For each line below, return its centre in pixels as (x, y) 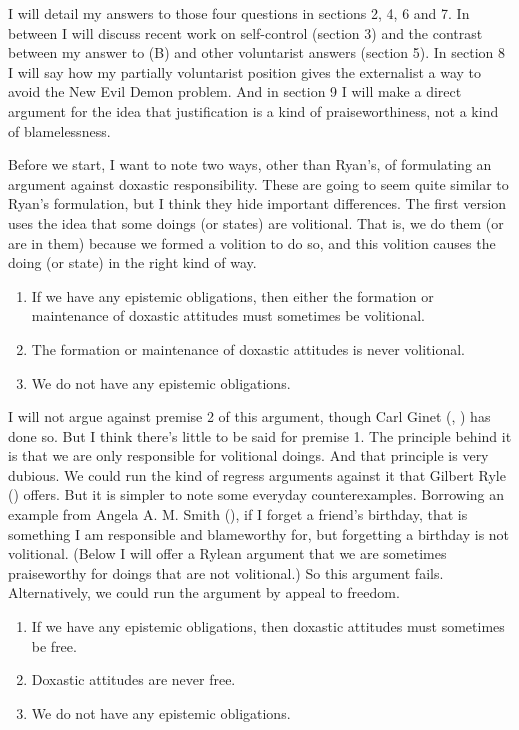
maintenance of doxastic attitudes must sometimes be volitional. (228, 315)
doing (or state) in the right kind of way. (132, 262)
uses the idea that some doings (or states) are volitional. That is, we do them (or (256, 222)
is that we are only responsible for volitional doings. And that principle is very (248, 455)
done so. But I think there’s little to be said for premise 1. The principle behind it (260, 435)
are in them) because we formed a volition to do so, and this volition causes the (252, 242)
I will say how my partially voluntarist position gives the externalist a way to (244, 71)
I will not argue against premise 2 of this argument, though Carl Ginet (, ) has (249, 416)
